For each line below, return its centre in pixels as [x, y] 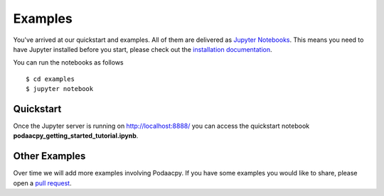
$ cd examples [50, 79]
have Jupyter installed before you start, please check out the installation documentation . [143, 49]
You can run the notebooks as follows [68, 62]
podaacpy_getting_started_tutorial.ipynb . [76, 136]
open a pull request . [42, 183]
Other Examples [49, 156]
